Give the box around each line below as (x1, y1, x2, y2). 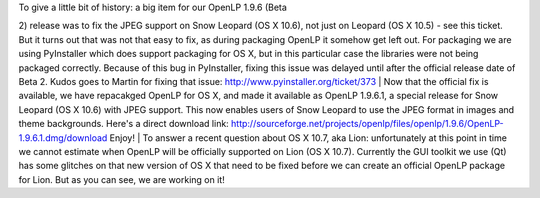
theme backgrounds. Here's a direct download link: (18, 118, 229, 130)
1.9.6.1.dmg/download (18, 131, 108, 144)
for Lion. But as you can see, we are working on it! (18, 173, 225, 185)
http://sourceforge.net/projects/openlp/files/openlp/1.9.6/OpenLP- (230, 118, 504, 130)
